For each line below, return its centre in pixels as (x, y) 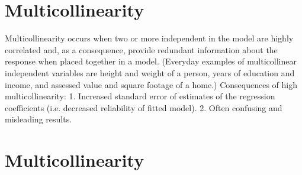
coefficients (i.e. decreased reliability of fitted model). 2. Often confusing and (144, 107)
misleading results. (38, 119)
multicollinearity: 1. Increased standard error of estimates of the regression (140, 96)
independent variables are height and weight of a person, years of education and (150, 72)
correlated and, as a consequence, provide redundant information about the (141, 49)
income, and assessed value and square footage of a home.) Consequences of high (151, 84)
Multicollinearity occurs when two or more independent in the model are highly (149, 38)
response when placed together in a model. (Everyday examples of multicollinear (151, 61)
